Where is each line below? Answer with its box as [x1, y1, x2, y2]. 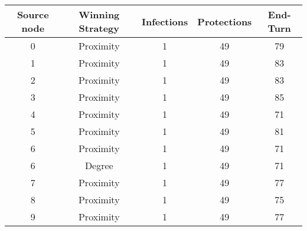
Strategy [79, 21, 119, 35]
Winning [79, 8, 120, 21]
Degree [84, 159, 113, 172]
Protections [197, 14, 252, 28]
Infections [141, 14, 188, 28]
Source [17, 8, 49, 21]
